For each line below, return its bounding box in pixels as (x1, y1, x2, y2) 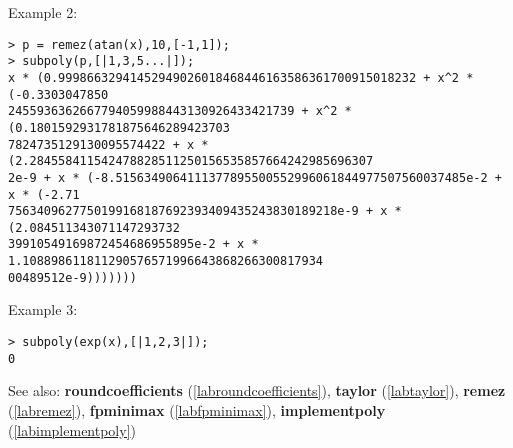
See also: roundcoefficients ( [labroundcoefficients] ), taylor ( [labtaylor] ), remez (8, 380, 506, 401)
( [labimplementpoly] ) (8, 419, 136, 440)
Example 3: (8, 299, 78, 320)
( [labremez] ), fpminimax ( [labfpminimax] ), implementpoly (8, 399, 386, 420)
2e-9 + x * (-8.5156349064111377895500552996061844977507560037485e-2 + (8, 170, 502, 185)
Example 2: (8, 2, 78, 22)
